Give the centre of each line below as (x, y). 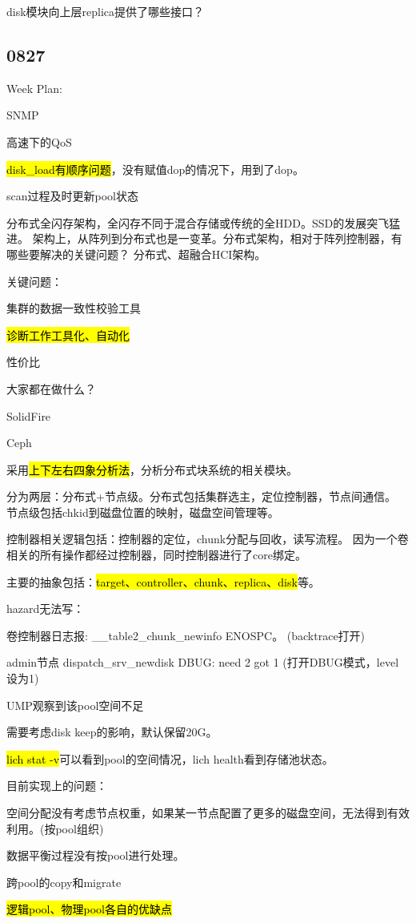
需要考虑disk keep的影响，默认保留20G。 (112, 732)
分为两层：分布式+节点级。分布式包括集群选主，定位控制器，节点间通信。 (201, 496)
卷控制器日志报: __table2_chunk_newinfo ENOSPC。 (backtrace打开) (186, 635)
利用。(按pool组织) (55, 828)
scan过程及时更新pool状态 (72, 196)
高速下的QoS (39, 141)
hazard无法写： (46, 609)
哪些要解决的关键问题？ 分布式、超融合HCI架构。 (136, 254)
